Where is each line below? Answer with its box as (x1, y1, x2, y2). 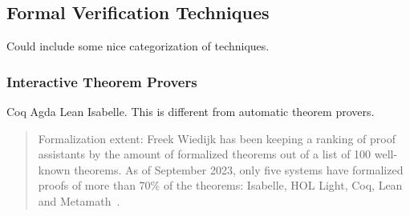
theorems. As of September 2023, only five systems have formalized (74, 161, 404, 178)
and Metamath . (38, 192, 120, 209)
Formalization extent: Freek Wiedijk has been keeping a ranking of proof (38, 130, 396, 146)
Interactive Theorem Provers (6, 71, 197, 91)
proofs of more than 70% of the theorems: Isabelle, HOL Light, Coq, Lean (38, 177, 403, 194)
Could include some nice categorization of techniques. (6, 38, 270, 54)
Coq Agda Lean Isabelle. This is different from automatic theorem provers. (6, 103, 375, 120)
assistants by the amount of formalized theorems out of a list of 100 (38, 146, 371, 162)
